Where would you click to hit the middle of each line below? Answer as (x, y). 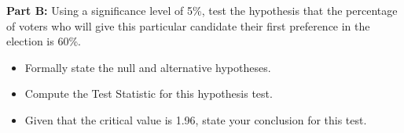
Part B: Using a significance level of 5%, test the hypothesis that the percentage (202, 10)
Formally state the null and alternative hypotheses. (148, 67)
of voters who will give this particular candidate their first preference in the (188, 25)
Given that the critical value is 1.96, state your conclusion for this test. (196, 119)
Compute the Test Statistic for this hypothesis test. (149, 93)
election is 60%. (44, 41)
